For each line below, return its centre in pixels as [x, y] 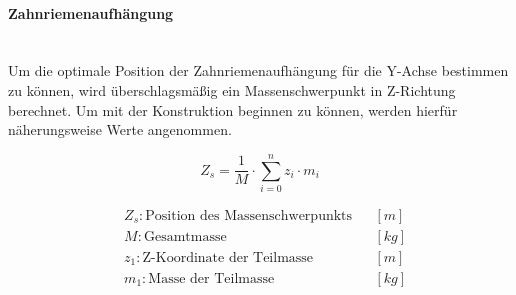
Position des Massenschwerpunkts [249, 215]
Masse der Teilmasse [211, 279]
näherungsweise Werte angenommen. [120, 129]
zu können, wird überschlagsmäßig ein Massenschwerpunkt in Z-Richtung [232, 89]
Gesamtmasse [185, 236]
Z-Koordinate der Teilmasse [228, 257]
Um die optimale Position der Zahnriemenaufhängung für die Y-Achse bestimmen [258, 70]
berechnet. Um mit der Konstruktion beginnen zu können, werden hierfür [233, 109]
